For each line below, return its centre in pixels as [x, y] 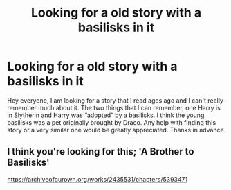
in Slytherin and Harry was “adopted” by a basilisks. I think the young [106, 115]
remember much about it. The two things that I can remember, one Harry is [114, 107]
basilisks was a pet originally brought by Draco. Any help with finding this [112, 122]
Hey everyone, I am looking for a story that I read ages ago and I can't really [115, 100]
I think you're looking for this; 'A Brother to [101, 152]
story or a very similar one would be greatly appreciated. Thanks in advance [115, 130]
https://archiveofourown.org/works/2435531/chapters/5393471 [98, 179]
